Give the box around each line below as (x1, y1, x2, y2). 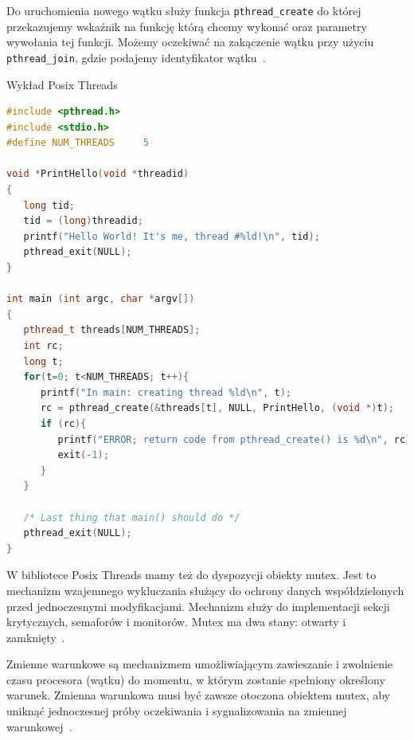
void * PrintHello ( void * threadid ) (6, 168, 189, 180)
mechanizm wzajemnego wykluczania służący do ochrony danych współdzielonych (6, 581, 404, 598)
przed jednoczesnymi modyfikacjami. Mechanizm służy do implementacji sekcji (6, 597, 390, 614)
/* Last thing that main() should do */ (23, 511, 240, 523)
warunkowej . (6, 718, 72, 734)
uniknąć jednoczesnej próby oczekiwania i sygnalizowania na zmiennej (6, 703, 347, 719)
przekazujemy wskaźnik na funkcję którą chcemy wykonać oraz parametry (6, 18, 367, 34)
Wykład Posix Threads (6, 76, 118, 92)
